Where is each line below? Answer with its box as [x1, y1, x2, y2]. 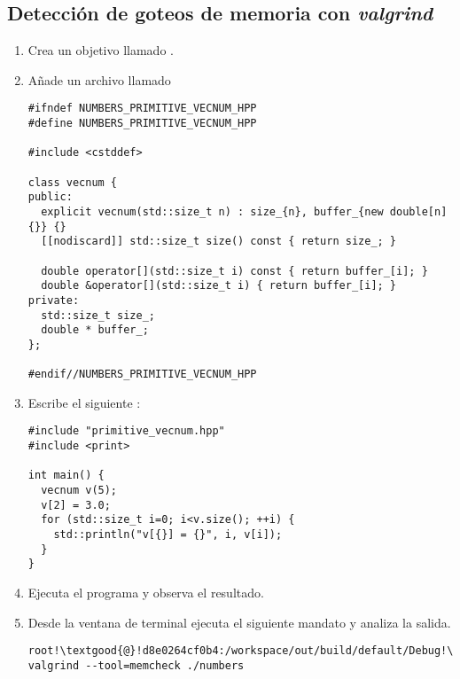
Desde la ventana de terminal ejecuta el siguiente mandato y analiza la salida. [27, 613, 451, 631]
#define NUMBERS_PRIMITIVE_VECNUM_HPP [27, 117, 257, 130]
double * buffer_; [41, 324, 149, 337]
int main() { [27, 469, 105, 482]
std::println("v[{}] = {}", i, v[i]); [53, 528, 283, 542]
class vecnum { [27, 176, 118, 189]
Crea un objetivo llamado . [27, 41, 174, 59]
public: [27, 191, 73, 204]
